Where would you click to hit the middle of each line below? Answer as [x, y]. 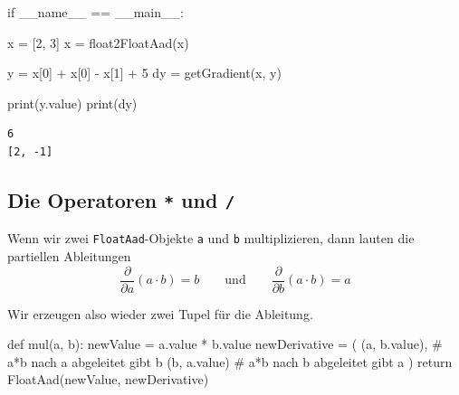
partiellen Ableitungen [69, 256]
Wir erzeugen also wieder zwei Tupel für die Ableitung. [160, 313]
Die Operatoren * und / [121, 199]
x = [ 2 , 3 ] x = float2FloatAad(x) [98, 42]
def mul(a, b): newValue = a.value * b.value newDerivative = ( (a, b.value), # [225, 344]
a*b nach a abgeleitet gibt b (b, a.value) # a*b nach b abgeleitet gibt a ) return [230, 361]
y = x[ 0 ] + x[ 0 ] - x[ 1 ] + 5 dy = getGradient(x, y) [144, 73]
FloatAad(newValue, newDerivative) [108, 379]
